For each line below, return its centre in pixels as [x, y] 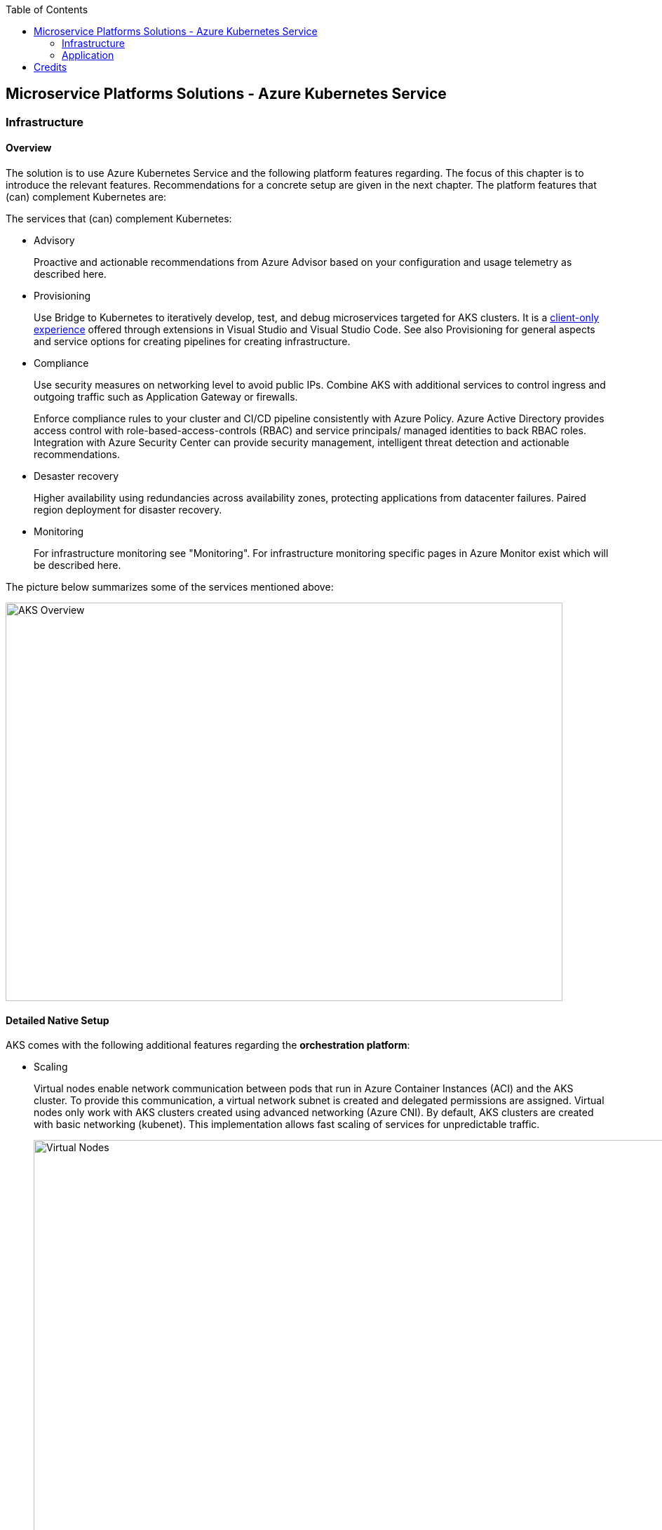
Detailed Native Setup [58, 1020]
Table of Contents [47, 9]
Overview [29, 148]
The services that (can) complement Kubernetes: [119, 219]
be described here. [77, 565]
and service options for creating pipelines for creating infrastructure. [192, 342]
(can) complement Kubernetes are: [86, 197]
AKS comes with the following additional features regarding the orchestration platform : [208, 1045]
